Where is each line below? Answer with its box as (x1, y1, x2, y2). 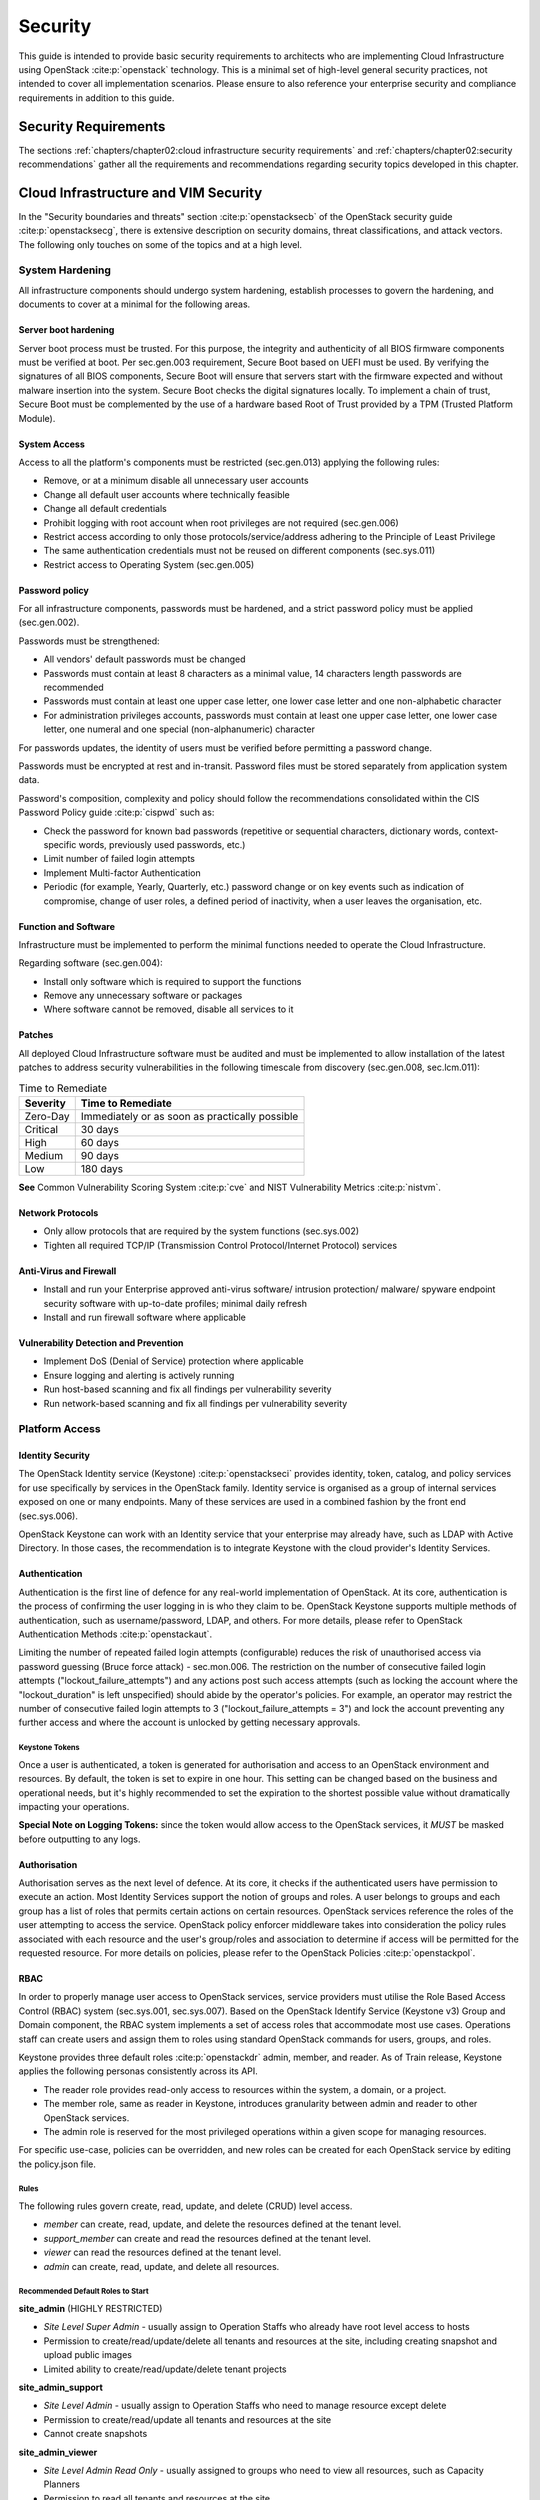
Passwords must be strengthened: (18, 635, 160, 647)
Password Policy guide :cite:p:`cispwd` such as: (18, 806, 215, 819)
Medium (24, 1149, 64, 1163)
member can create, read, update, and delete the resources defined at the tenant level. (43, 2218, 402, 2230)
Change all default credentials (43, 503, 167, 515)
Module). (18, 412, 56, 424)
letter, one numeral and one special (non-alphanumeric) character (43, 723, 315, 735)
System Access (18, 438, 85, 450)
